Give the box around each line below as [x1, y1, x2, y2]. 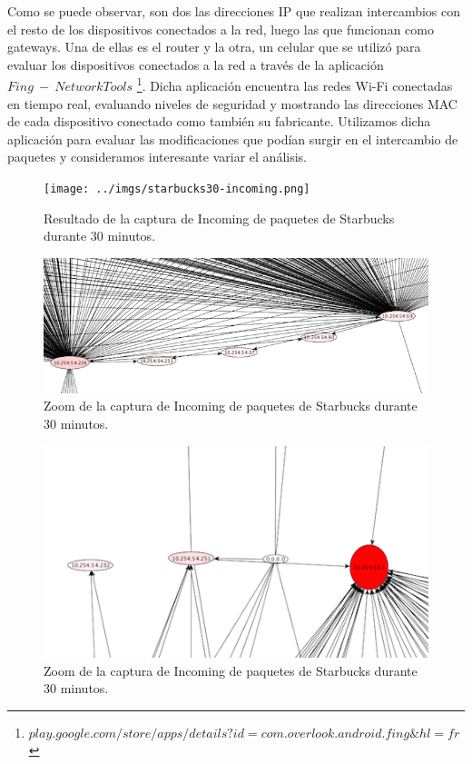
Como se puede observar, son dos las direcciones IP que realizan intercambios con [7, 2, 461, 20]
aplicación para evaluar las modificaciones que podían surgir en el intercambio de [7, 129, 458, 148]
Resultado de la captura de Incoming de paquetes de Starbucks [44, 208, 395, 227]
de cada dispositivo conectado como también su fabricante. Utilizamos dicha [7, 112, 431, 131]
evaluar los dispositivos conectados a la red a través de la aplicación [7, 55, 384, 74]
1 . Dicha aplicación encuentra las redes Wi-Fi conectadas [136, 74, 453, 95]
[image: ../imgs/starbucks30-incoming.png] [44, 183, 310, 195]
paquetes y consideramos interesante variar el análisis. [7, 147, 307, 166]
